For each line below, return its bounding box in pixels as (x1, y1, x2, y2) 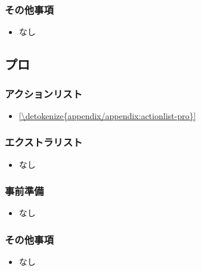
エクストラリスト (5, 135, 83, 149)
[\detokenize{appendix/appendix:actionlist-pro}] (18, 109, 196, 122)
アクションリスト (5, 86, 83, 101)
